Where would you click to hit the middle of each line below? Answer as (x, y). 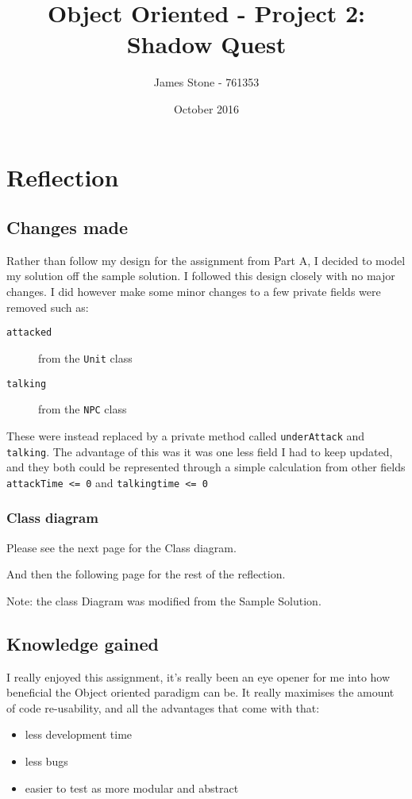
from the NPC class (83, 409)
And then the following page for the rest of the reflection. (146, 574)
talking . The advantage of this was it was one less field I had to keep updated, (200, 451)
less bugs (46, 761)
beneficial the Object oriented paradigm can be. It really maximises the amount (200, 692)
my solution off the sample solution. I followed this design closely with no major (201, 276)
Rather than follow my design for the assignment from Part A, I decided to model (206, 260)
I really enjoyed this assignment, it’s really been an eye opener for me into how (198, 676)
